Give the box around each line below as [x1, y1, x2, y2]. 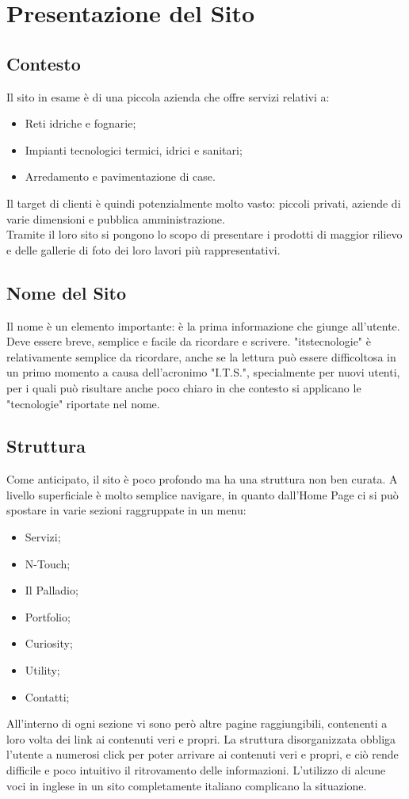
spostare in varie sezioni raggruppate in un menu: [6, 502, 247, 518]
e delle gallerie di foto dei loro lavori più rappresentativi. [6, 241, 281, 258]
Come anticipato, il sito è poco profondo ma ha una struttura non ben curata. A [6, 471, 398, 487]
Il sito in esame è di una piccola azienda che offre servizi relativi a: [6, 88, 330, 105]
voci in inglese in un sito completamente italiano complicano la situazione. [6, 777, 367, 793]
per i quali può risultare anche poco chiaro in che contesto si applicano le [6, 379, 361, 396]
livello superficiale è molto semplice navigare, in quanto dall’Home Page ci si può [6, 486, 399, 503]
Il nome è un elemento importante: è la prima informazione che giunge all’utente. [6, 317, 400, 334]
